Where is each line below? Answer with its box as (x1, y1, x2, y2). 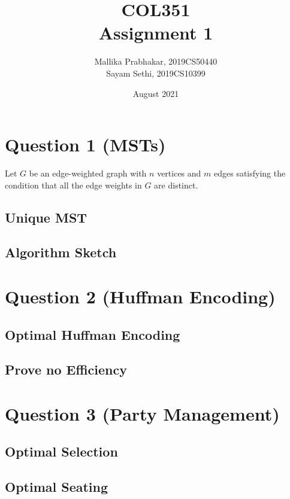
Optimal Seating (5, 477, 108, 496)
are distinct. (154, 178, 198, 191)
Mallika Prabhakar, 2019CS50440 (94, 55, 217, 68)
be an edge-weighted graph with (29, 167, 147, 179)
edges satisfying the (213, 167, 286, 179)
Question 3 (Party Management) (5, 401, 280, 425)
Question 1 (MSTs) (5, 132, 166, 157)
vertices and (157, 167, 201, 179)
